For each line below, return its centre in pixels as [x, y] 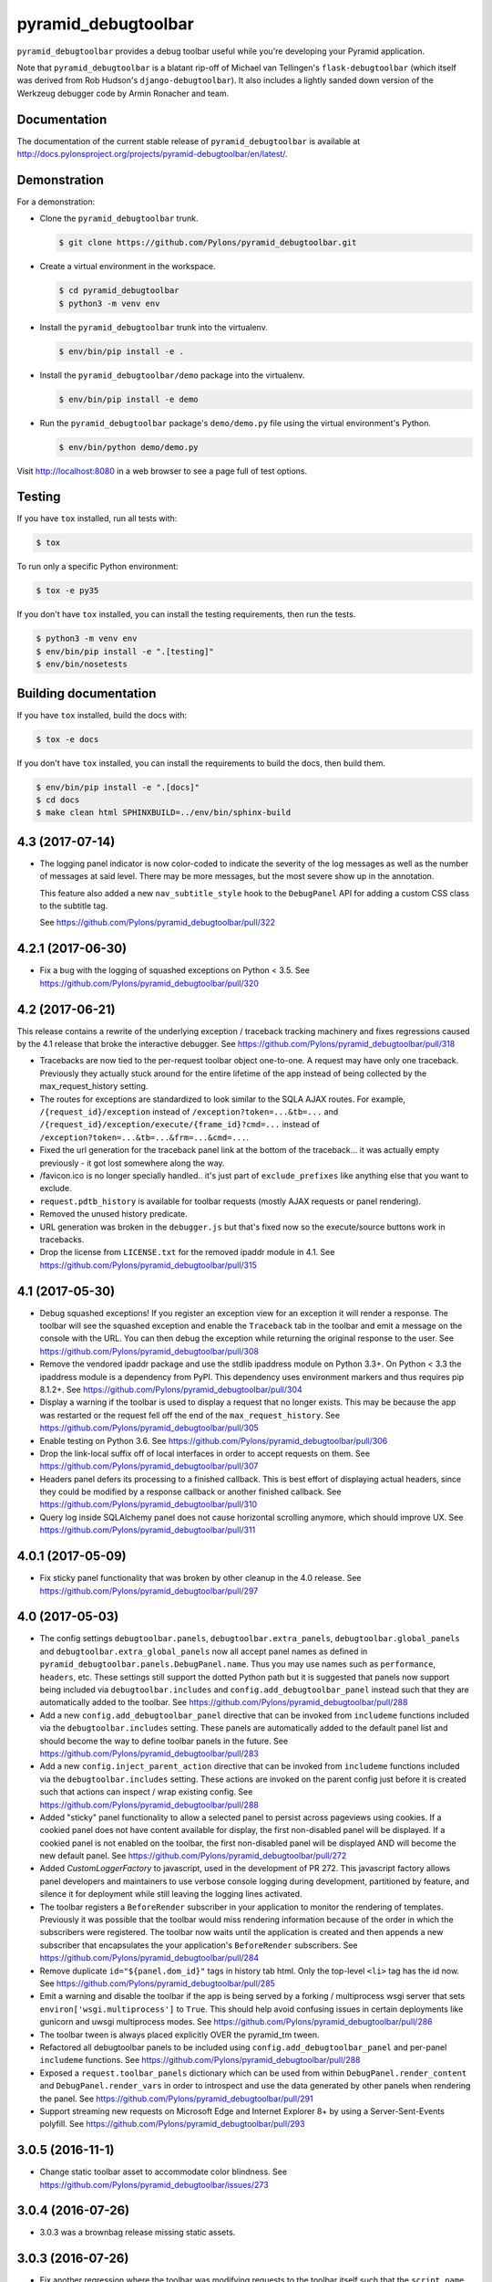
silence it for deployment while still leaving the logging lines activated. [171, 1894]
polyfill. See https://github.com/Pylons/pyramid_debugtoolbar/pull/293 [172, 2124]
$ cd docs [58, 800]
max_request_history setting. [94, 1086]
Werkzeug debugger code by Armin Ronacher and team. [123, 93]
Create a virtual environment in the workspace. [128, 267]
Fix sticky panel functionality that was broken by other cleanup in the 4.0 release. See [200, 1578]
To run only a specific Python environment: [97, 567]
